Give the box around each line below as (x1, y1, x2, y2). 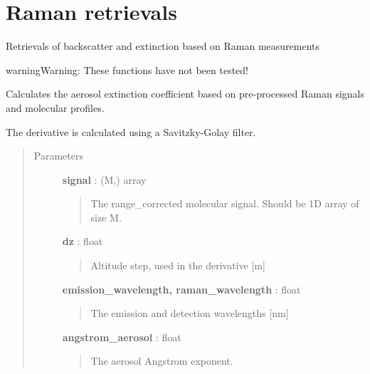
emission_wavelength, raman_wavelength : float (62, 281, 301, 296)
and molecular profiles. (6, 100, 105, 115)
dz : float (62, 234, 103, 249)
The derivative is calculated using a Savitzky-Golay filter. (6, 124, 256, 139)
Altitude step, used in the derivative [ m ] (90, 258, 265, 273)
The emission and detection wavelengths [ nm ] (90, 306, 289, 321)
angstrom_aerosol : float (62, 329, 181, 344)
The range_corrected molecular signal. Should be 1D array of (90, 196, 359, 211)
